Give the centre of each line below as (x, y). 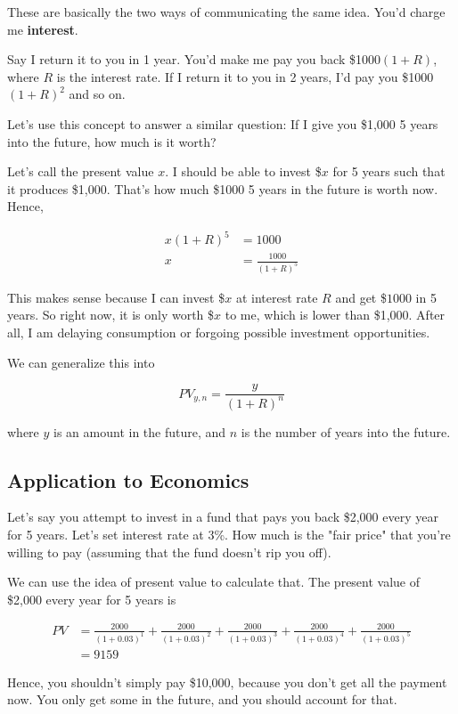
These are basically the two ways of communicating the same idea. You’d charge (226, 12)
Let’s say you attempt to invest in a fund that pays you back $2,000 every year (223, 517)
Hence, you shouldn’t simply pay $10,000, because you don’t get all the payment (227, 682)
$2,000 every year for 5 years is (92, 599)
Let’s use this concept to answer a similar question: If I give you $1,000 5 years (223, 123)
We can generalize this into (81, 362)
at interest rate (277, 297)
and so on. (97, 94)
